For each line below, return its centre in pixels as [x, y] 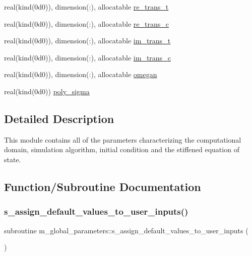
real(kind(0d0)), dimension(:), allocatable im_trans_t [87, 41]
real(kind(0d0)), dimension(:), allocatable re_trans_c [86, 23]
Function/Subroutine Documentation [103, 186]
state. [13, 159]
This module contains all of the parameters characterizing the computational [123, 139]
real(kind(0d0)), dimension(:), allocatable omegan [81, 74]
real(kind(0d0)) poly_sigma [47, 91]
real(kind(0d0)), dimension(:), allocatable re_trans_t [86, 7]
